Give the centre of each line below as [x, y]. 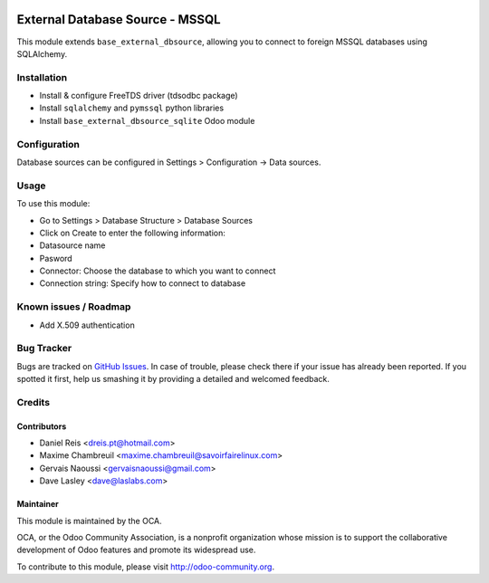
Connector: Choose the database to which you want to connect [158, 271]
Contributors [42, 426]
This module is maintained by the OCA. [89, 521]
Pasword [56, 258]
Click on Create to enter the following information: [133, 233]
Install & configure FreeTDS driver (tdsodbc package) [139, 96]
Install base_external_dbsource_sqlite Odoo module [147, 120]
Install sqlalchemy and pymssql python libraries [132, 108]
